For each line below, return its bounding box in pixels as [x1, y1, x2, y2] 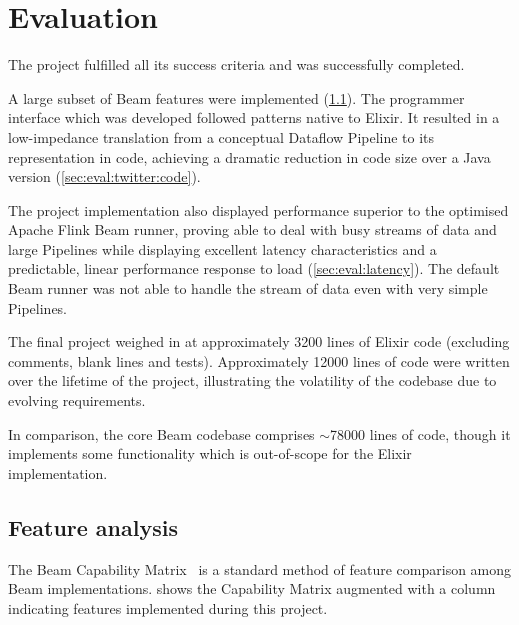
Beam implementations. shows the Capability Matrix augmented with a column [8, 578, 496, 599]
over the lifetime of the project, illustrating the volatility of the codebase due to [8, 370, 497, 391]
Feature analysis [8, 511, 178, 542]
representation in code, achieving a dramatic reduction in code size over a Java [8, 146, 491, 167]
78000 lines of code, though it [330, 423, 511, 444]
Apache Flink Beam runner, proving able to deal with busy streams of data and [8, 219, 497, 240]
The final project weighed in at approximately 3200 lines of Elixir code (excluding [8, 331, 510, 352]
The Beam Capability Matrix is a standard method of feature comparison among [8, 558, 512, 579]
